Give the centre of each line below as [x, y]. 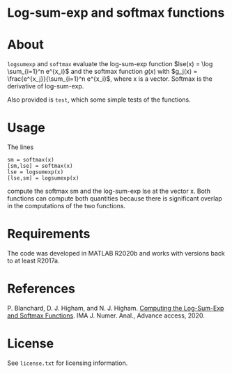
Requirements [49, 234]
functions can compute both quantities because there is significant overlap [115, 198]
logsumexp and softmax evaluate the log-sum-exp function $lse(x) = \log [110, 64]
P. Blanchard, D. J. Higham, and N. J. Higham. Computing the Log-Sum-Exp [116, 308]
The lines [21, 147]
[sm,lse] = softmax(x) [40, 166]
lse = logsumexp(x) [36, 172]
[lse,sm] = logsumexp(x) [43, 178]
